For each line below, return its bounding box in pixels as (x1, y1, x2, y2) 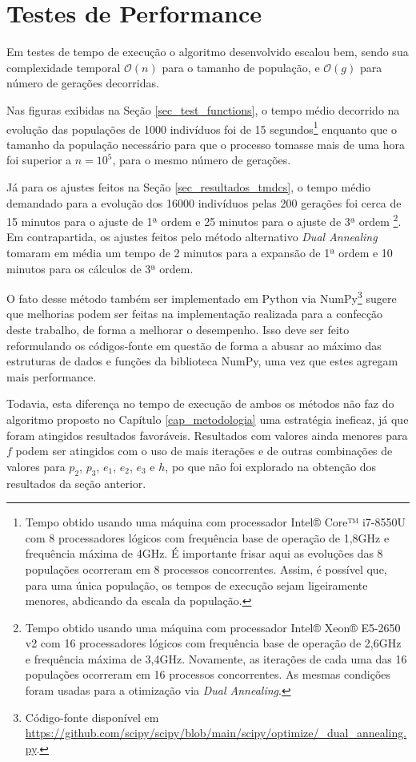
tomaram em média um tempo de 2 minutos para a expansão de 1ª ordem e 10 (6, 244, 393, 260)
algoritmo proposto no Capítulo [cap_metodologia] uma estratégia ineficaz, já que (6, 410, 409, 427)
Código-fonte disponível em (25, 708, 159, 725)
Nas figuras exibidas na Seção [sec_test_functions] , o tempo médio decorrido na (6, 101, 400, 118)
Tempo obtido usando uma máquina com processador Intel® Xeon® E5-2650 (25, 619, 401, 635)
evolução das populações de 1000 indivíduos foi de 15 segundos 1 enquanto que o (6, 118, 398, 137)
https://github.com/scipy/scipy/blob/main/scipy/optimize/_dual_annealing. (25, 724, 407, 741)
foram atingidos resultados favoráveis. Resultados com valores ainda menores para (6, 426, 408, 443)
